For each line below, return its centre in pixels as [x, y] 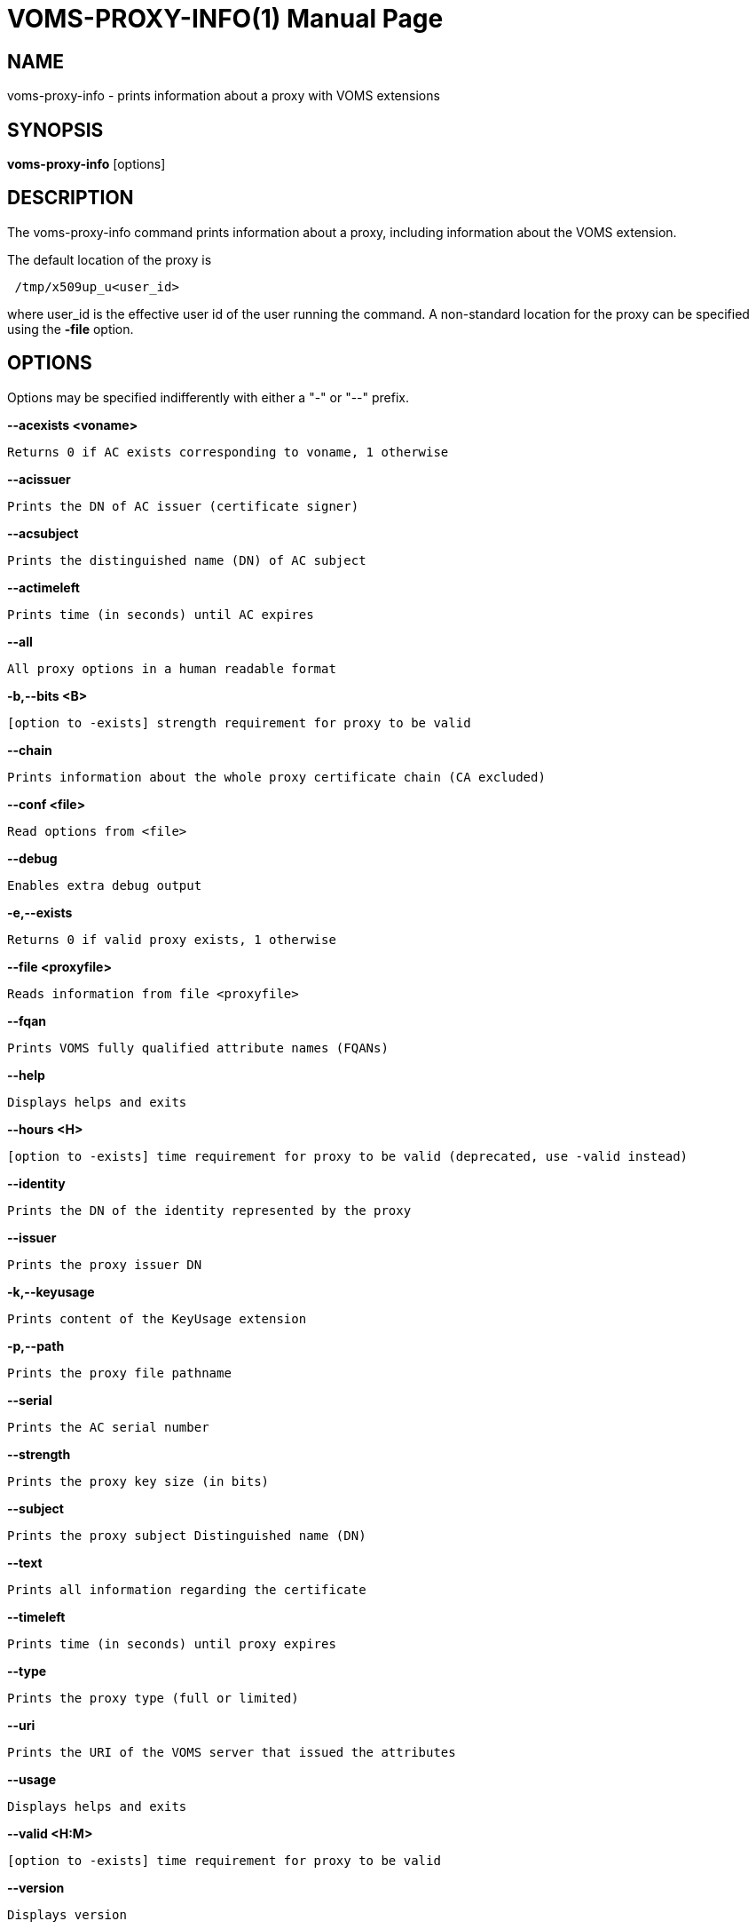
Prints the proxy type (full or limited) [153, 1698]
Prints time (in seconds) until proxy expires [172, 1643]
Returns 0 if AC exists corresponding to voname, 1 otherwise [228, 452]
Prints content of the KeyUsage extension [157, 1318]
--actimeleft [43, 587]
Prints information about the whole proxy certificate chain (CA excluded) [276, 777]
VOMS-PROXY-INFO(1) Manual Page [225, 19]
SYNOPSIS [55, 130]
